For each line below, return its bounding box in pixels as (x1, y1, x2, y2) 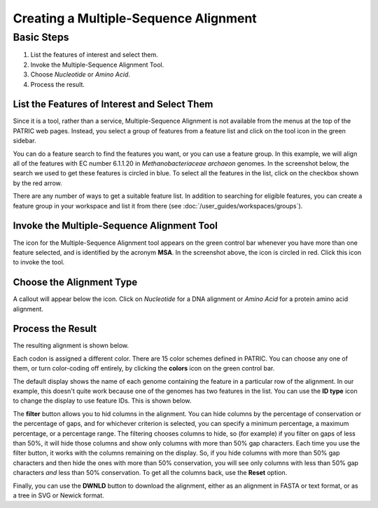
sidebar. (13, 137, 36, 145)
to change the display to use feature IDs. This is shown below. (13, 396, 192, 405)
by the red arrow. (13, 179, 62, 187)
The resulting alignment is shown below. (13, 341, 129, 350)
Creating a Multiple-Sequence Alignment (13, 11, 257, 26)
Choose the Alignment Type (13, 276, 138, 288)
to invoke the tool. (13, 258, 65, 267)
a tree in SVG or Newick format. (13, 491, 104, 500)
